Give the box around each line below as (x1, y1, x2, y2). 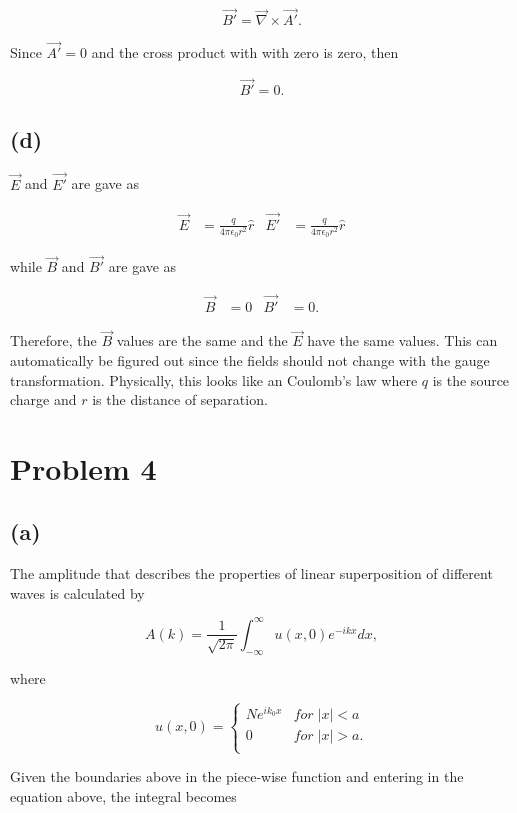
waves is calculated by (10, 582, 145, 603)
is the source (432, 369, 510, 390)
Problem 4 (10, 447, 157, 488)
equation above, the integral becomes (10, 785, 237, 806)
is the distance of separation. (92, 389, 268, 410)
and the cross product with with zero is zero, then (91, 42, 399, 63)
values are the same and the (116, 330, 288, 351)
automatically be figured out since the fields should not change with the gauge (10, 349, 490, 370)
